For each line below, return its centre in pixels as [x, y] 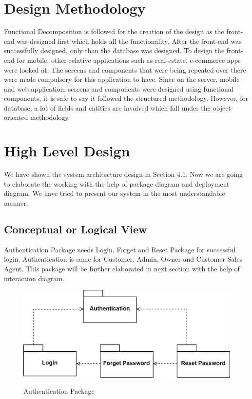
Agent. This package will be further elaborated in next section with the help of [122, 268]
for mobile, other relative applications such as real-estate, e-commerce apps [129, 60]
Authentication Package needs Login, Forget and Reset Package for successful [120, 249]
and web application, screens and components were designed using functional [119, 88]
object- [223, 107]
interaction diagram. [34, 278]
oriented [16, 117]
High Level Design [67, 151]
